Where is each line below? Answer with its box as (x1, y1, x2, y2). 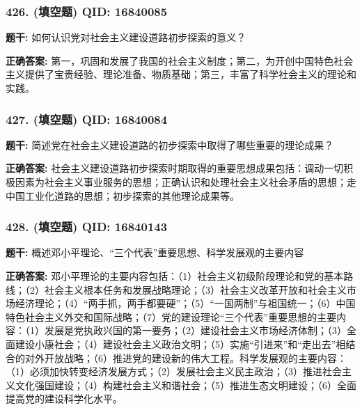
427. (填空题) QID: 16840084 (6, 110, 168, 127)
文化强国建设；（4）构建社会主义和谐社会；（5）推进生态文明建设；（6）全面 (15, 377, 356, 392)
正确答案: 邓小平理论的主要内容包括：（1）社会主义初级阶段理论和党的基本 (6, 269, 344, 283)
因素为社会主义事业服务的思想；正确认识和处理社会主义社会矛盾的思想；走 (15, 175, 356, 189)
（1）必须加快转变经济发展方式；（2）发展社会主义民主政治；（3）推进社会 (6, 364, 342, 379)
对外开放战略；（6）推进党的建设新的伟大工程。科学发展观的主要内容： (24, 350, 347, 365)
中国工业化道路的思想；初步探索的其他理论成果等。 (6, 188, 239, 203)
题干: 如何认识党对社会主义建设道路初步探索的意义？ (6, 30, 246, 45)
